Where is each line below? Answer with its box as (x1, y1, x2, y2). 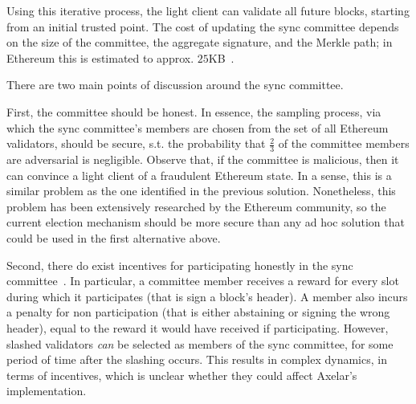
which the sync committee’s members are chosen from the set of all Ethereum (6, 119, 389, 136)
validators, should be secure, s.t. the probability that (6, 135, 266, 152)
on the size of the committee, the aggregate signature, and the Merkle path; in (6, 34, 393, 51)
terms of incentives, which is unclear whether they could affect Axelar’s (6, 366, 357, 383)
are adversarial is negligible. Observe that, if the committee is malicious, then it (6, 150, 399, 167)
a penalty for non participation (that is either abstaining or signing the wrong (6, 304, 390, 320)
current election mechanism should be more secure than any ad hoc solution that (6, 214, 405, 231)
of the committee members (278, 135, 410, 152)
